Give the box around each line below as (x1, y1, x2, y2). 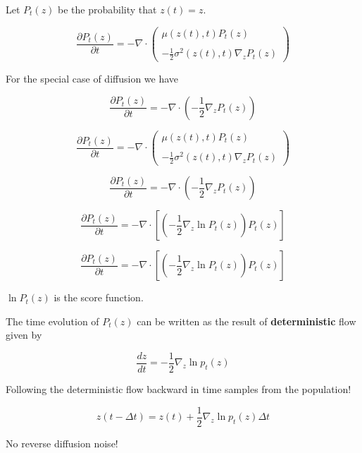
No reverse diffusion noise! (6, 435, 118, 450)
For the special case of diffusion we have (6, 71, 179, 86)
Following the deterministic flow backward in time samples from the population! (6, 382, 351, 397)
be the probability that (58, 2, 157, 16)
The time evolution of (6, 313, 99, 328)
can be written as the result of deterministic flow (137, 313, 356, 328)
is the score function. (54, 290, 144, 305)
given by (6, 327, 42, 342)
